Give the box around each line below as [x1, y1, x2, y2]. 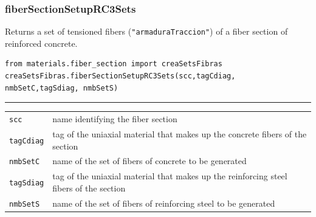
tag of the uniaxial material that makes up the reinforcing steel [52, 170, 287, 182]
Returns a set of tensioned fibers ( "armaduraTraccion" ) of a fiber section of [5, 25, 288, 38]
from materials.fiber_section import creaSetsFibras [5, 60, 222, 69]
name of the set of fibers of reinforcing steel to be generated [52, 196, 275, 209]
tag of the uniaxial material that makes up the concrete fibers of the [52, 127, 307, 140]
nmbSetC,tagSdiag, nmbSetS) [5, 83, 118, 92]
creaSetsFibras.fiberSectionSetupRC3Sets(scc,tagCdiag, [5, 72, 236, 81]
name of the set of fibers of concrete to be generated [52, 154, 247, 167]
